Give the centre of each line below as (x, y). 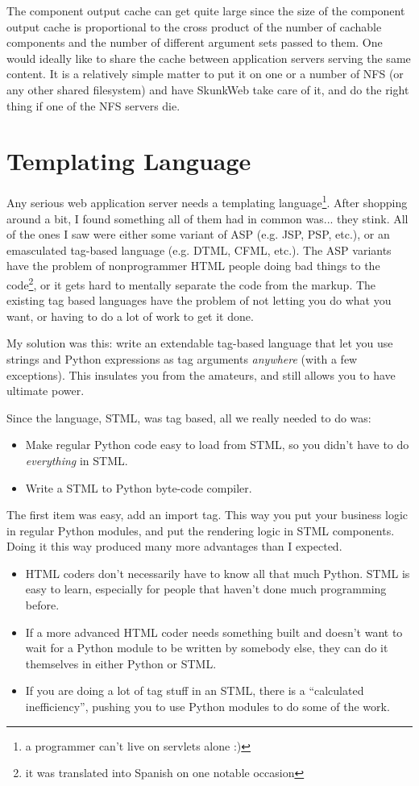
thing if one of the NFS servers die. (93, 105)
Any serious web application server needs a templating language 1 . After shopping (207, 201)
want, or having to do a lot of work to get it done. (130, 316)
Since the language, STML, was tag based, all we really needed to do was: (189, 417)
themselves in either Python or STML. (121, 663)
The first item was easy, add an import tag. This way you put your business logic (207, 515)
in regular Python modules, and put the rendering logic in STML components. (201, 530)
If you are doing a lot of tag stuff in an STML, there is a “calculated (195, 690)
